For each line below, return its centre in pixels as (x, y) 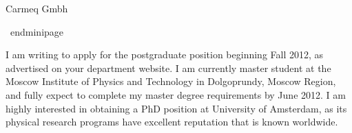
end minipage (37, 31)
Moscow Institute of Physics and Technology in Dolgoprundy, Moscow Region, (171, 81)
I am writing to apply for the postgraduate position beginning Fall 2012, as (165, 55)
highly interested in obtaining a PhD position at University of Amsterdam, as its (176, 108)
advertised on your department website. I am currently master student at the (168, 68)
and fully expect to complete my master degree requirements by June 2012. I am (176, 94)
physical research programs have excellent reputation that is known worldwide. (172, 122)
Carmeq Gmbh (37, 8)
